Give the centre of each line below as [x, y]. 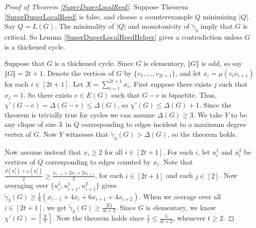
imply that [217, 26]
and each [179, 175]
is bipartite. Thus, [189, 94]
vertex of [18, 134]
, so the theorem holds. [203, 134]
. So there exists [48, 94]
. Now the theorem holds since [98, 218]
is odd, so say [222, 63]
